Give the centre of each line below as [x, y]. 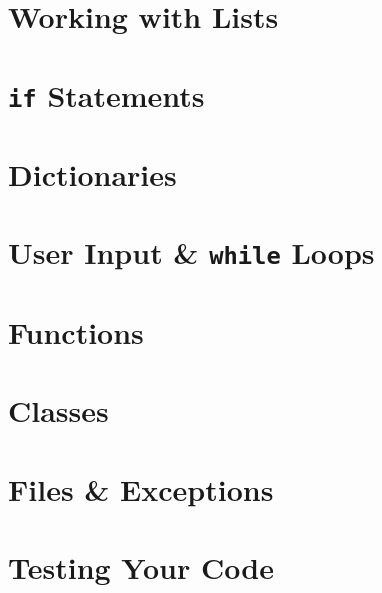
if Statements [106, 94]
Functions [76, 331]
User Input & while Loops [191, 252]
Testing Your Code [141, 567]
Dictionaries [92, 174]
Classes [58, 410]
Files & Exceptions [141, 488]
